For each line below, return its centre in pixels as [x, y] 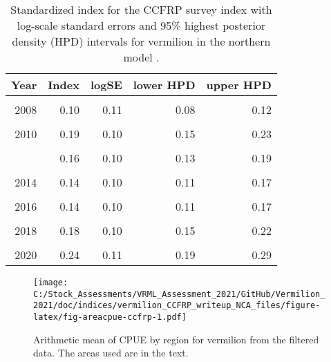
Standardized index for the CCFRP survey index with [141, 9]
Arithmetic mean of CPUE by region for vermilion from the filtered [176, 339]
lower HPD [164, 85]
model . [141, 57]
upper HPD [239, 85]
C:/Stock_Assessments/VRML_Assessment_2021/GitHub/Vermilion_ [179, 294]
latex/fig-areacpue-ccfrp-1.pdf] [110, 317]
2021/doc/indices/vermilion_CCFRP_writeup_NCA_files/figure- [177, 306]
